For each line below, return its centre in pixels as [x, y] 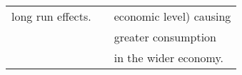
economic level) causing [172, 16]
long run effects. [51, 16]
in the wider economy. [169, 57]
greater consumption [165, 37]
